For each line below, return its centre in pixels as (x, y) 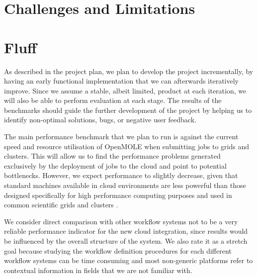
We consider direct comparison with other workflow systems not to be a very (121, 221)
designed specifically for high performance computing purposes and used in (118, 195)
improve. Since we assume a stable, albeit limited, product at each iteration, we (125, 90)
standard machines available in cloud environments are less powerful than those (125, 185)
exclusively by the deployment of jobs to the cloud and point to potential (115, 165)
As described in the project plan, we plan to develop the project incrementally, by (129, 71)
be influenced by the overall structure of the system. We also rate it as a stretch (126, 241)
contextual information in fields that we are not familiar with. (98, 270)
